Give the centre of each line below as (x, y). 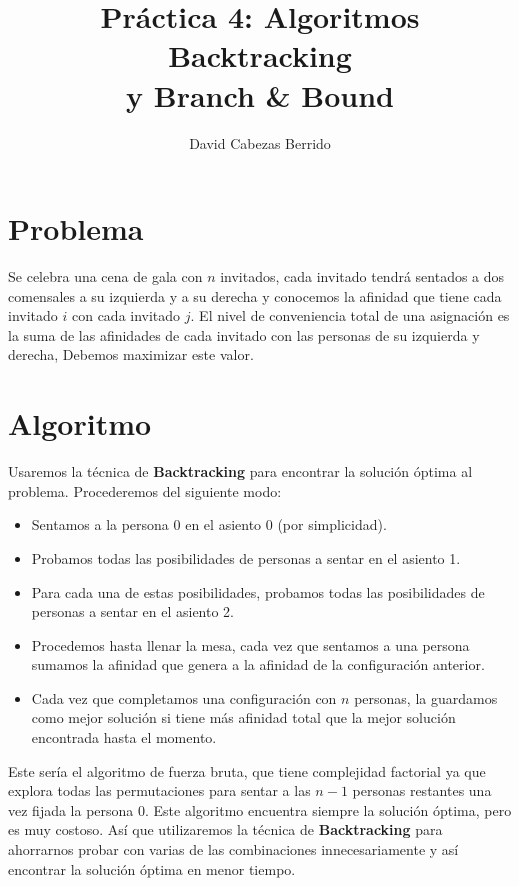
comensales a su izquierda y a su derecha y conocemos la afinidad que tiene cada (255, 295)
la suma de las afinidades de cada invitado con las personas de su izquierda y (244, 334)
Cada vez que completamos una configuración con (184, 697)
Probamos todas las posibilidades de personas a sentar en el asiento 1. (246, 557)
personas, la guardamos (426, 697)
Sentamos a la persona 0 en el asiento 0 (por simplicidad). (209, 524)
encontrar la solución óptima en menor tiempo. (152, 868)
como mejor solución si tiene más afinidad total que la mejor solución (243, 717)
